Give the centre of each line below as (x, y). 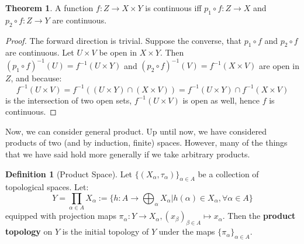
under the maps (187, 231)
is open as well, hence (221, 100)
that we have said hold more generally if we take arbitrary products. (128, 154)
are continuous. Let (40, 52)
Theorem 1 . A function (49, 8)
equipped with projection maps (61, 216)
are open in (279, 65)
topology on (29, 231)
